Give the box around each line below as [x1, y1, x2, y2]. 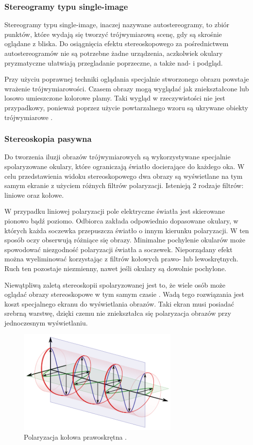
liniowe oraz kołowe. [4, 189, 64, 200]
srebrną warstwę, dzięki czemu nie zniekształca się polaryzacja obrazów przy [4, 308, 231, 318]
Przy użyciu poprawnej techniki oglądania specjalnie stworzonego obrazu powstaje [4, 74, 249, 84]
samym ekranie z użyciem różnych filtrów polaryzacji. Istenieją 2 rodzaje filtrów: [4, 180, 244, 190]
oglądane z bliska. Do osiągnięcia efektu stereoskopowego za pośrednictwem [4, 38, 229, 49]
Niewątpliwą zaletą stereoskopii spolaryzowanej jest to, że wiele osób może [4, 279, 225, 290]
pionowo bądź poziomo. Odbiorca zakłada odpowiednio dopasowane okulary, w [4, 215, 238, 225]
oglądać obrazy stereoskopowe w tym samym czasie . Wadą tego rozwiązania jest [4, 289, 244, 299]
